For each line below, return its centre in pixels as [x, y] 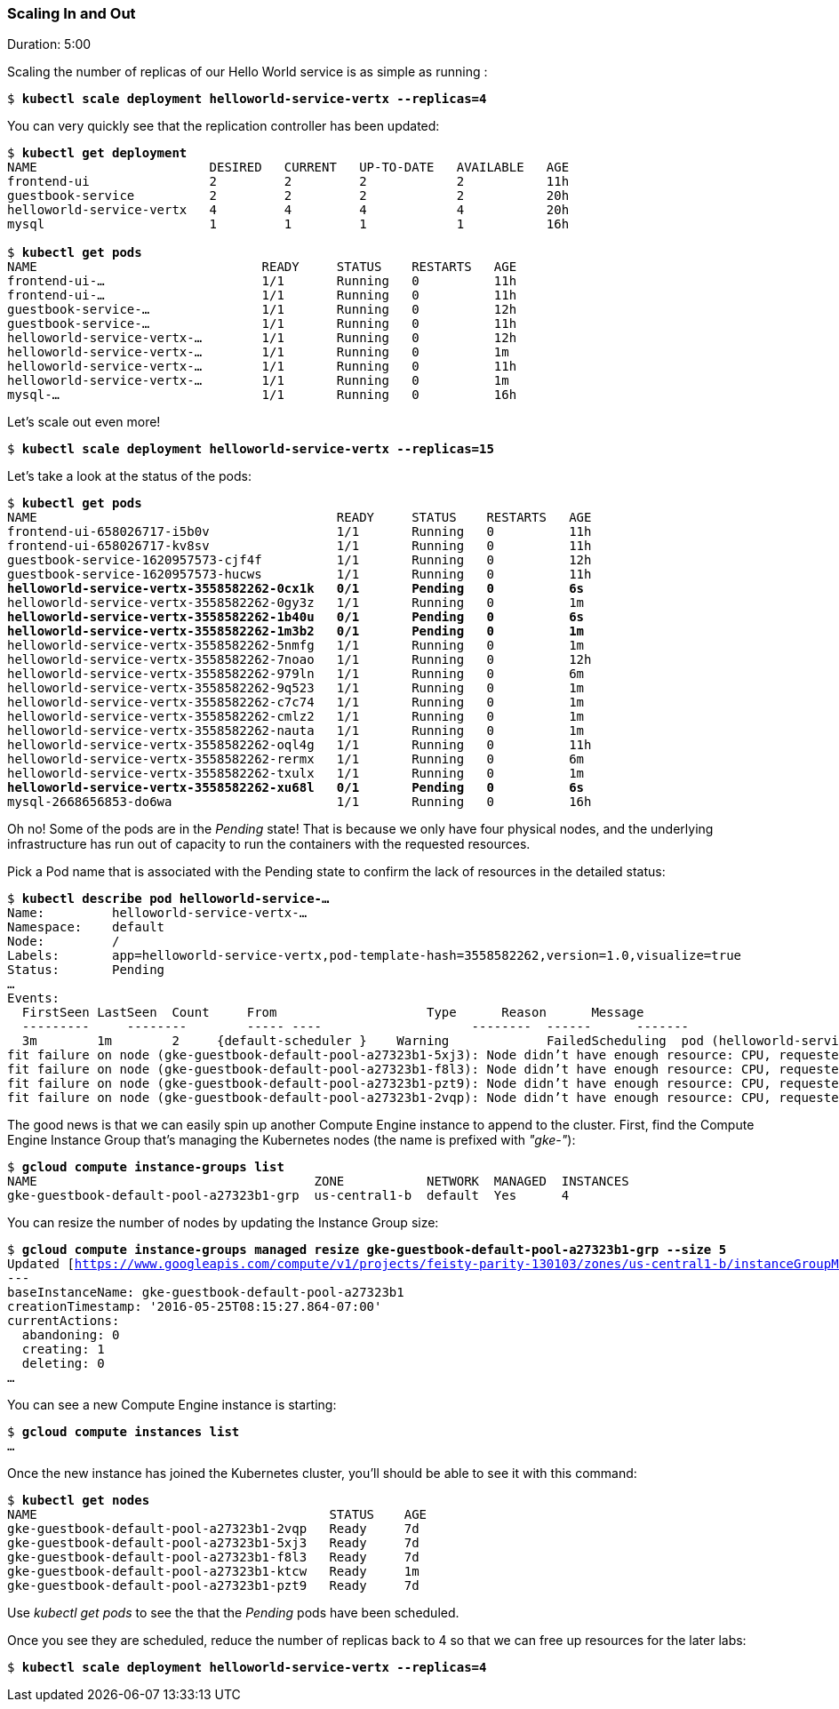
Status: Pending [86, 970]
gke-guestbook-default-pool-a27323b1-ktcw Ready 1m [213, 1572]
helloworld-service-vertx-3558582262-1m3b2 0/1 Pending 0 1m [296, 631]
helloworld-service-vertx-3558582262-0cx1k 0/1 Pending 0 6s [296, 589]
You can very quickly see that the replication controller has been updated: [224, 126]
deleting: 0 [63, 1364]
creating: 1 [63, 1350]
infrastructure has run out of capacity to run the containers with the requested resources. [269, 844]
